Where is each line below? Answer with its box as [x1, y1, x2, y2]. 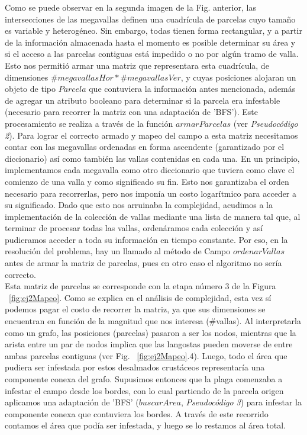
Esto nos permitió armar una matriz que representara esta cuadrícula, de [5, 59, 269, 71]
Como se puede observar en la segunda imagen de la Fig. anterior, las [5, 1, 256, 13]
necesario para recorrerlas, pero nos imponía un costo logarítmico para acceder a [5, 187, 297, 199]
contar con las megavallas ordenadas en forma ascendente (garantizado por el [5, 140, 285, 153]
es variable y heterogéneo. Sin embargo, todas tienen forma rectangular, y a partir [5, 24, 302, 37]
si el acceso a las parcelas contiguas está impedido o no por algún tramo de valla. [5, 47, 299, 60]
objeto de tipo [5, 82, 56, 95]
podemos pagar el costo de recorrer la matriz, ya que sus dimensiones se [5, 303, 266, 315]
